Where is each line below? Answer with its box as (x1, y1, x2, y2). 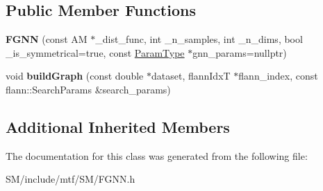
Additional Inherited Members (6, 116, 230, 137)
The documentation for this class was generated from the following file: (6, 148, 308, 163)
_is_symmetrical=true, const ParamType (6, 45, 185, 60)
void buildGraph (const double (6, 69, 144, 83)
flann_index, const (238, 69, 318, 83)
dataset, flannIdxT (151, 69, 231, 83)
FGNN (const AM (6, 32, 88, 46)
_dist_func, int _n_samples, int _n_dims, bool (95, 32, 303, 46)
